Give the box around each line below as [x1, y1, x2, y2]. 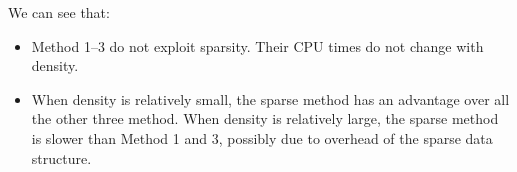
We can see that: [8, 2, 110, 22]
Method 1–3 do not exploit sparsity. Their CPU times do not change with [31, 35, 484, 56]
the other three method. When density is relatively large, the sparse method [31, 108, 499, 129]
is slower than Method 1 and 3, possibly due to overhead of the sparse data [31, 127, 493, 148]
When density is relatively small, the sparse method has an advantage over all [31, 88, 510, 109]
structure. [31, 147, 92, 168]
